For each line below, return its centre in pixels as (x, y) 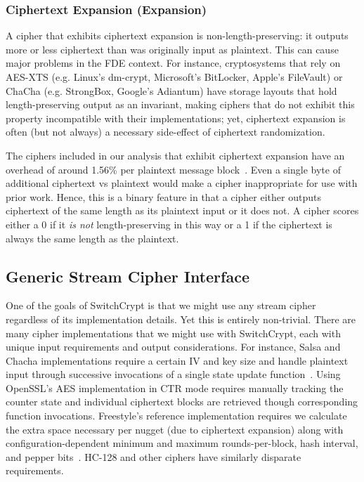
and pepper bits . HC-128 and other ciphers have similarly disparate (154, 456)
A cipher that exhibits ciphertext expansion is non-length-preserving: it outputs (177, 35)
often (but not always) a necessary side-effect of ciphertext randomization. (165, 132)
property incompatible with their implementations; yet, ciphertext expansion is (176, 118)
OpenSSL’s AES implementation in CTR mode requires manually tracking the (175, 387)
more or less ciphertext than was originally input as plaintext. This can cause (172, 49)
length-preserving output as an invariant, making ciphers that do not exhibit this (180, 104)
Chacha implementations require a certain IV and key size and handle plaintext (177, 360)
